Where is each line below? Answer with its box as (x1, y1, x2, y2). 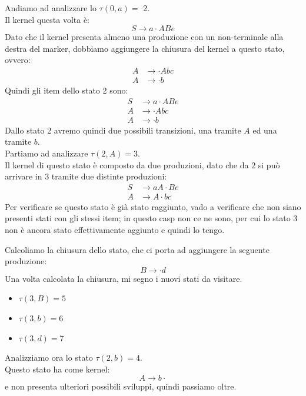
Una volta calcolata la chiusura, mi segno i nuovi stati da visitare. (5, 272, 242, 284)
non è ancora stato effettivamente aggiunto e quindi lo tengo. (5, 223, 225, 235)
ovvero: (5, 54, 31, 66)
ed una (252, 124, 277, 136)
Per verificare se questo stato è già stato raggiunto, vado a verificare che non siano (5, 200, 301, 212)
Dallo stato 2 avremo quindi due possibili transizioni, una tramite (5, 124, 241, 136)
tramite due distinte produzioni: (51, 170, 167, 182)
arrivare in (5, 170, 42, 182)
